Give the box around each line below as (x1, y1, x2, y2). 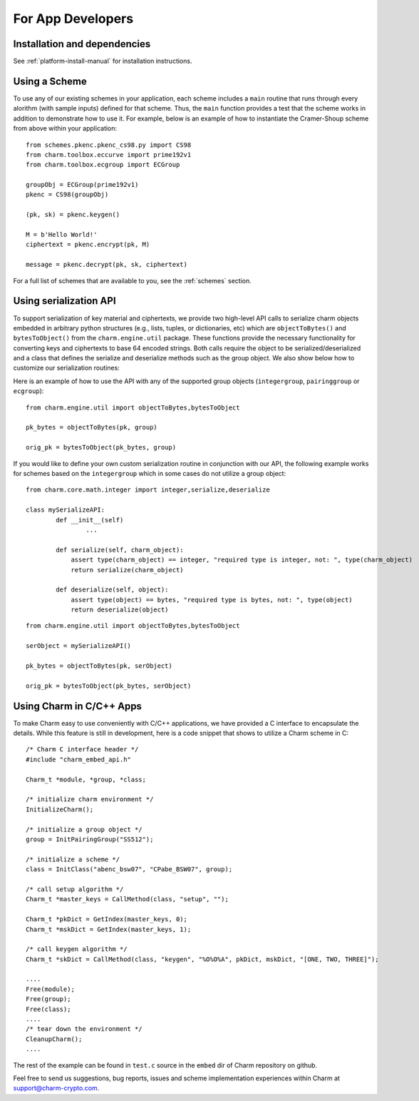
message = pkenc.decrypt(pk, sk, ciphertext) (26, 260, 188, 269)
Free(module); (26, 985, 75, 993)
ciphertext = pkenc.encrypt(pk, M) (26, 240, 150, 249)
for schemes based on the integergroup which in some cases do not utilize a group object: (13, 469, 286, 477)
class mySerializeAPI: (26, 506, 105, 514)
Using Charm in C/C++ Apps (13, 700, 143, 712)
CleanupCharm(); (26, 1035, 83, 1043)
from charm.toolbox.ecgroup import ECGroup (26, 161, 180, 169)
